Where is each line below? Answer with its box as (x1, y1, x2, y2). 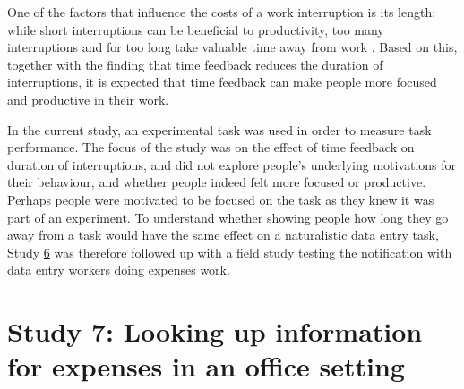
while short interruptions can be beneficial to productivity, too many (7, 20, 384, 38)
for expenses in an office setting (7, 348, 405, 385)
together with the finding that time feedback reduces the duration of (7, 55, 383, 73)
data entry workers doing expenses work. (7, 260, 230, 279)
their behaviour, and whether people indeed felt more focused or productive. (7, 173, 426, 191)
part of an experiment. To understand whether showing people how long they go (7, 207, 449, 226)
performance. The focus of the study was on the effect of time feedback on (7, 138, 415, 156)
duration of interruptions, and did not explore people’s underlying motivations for (7, 155, 457, 173)
